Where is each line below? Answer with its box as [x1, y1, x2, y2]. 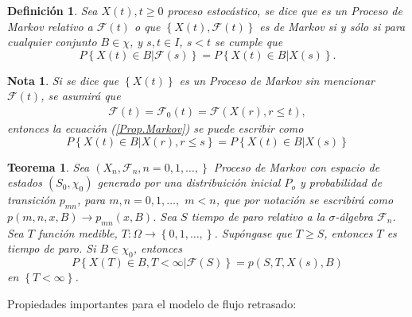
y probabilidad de [299, 174, 382, 191]
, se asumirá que [41, 87, 121, 104]
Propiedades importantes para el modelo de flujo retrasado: [7, 295, 297, 311]
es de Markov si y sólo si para [259, 17, 406, 34]
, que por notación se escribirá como [216, 191, 394, 208]
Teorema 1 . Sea [7, 158, 90, 175]
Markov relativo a [7, 17, 93, 34]
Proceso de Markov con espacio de [213, 158, 380, 175]
